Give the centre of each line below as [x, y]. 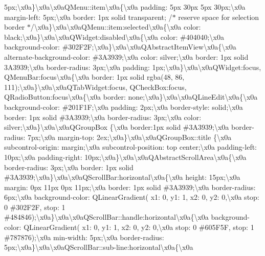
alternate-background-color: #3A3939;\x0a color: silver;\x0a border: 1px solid [126, 56]
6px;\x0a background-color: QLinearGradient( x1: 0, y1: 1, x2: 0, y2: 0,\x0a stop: [132, 197]
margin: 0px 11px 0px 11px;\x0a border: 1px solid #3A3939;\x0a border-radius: [130, 187]
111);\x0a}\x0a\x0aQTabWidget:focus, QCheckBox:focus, [95, 87]
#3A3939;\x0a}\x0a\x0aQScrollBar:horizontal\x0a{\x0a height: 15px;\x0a [122, 177]
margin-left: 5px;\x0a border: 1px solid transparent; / [88, 17]
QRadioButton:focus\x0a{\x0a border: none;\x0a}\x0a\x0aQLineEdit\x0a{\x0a [131, 97]
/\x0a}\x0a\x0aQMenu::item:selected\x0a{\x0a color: [116, 27]
